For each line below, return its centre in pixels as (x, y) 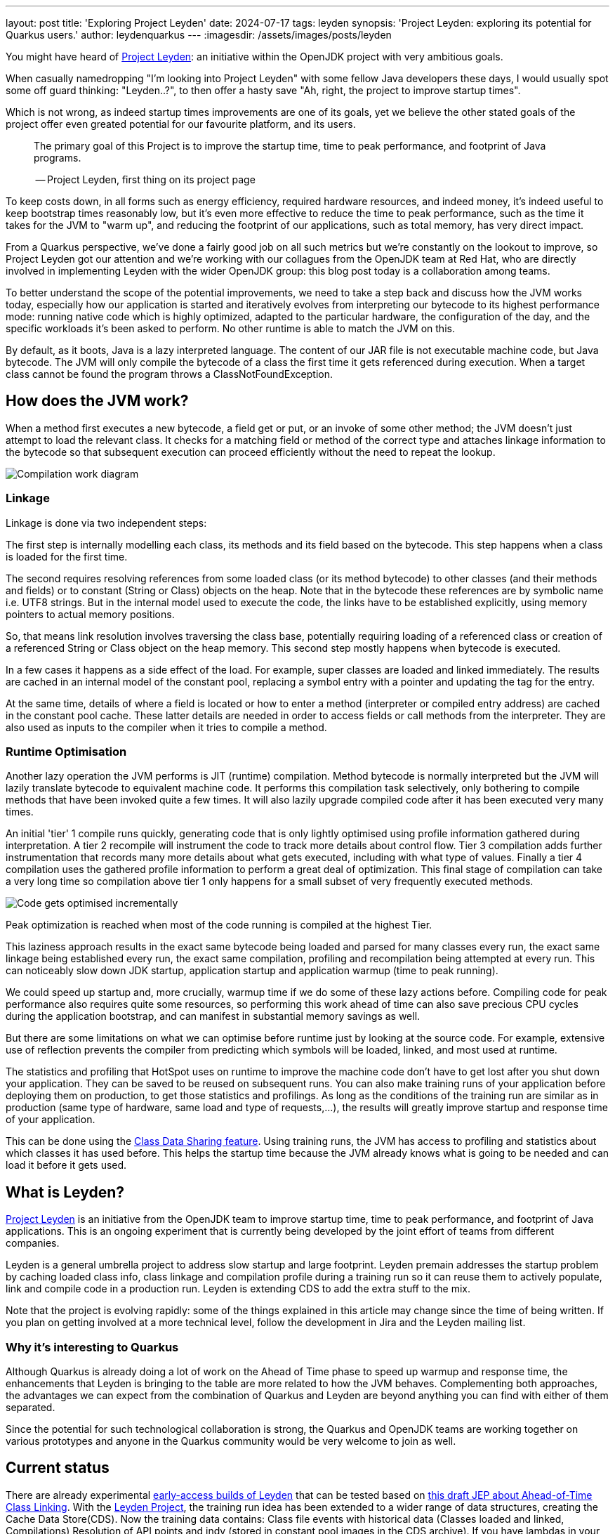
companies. (33, 1243)
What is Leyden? (65, 1192)
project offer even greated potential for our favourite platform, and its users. (181, 124)
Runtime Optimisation (66, 751)
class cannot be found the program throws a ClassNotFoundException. (169, 374)
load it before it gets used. (66, 1165)
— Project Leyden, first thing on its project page (145, 179)
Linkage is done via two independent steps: (106, 523)
